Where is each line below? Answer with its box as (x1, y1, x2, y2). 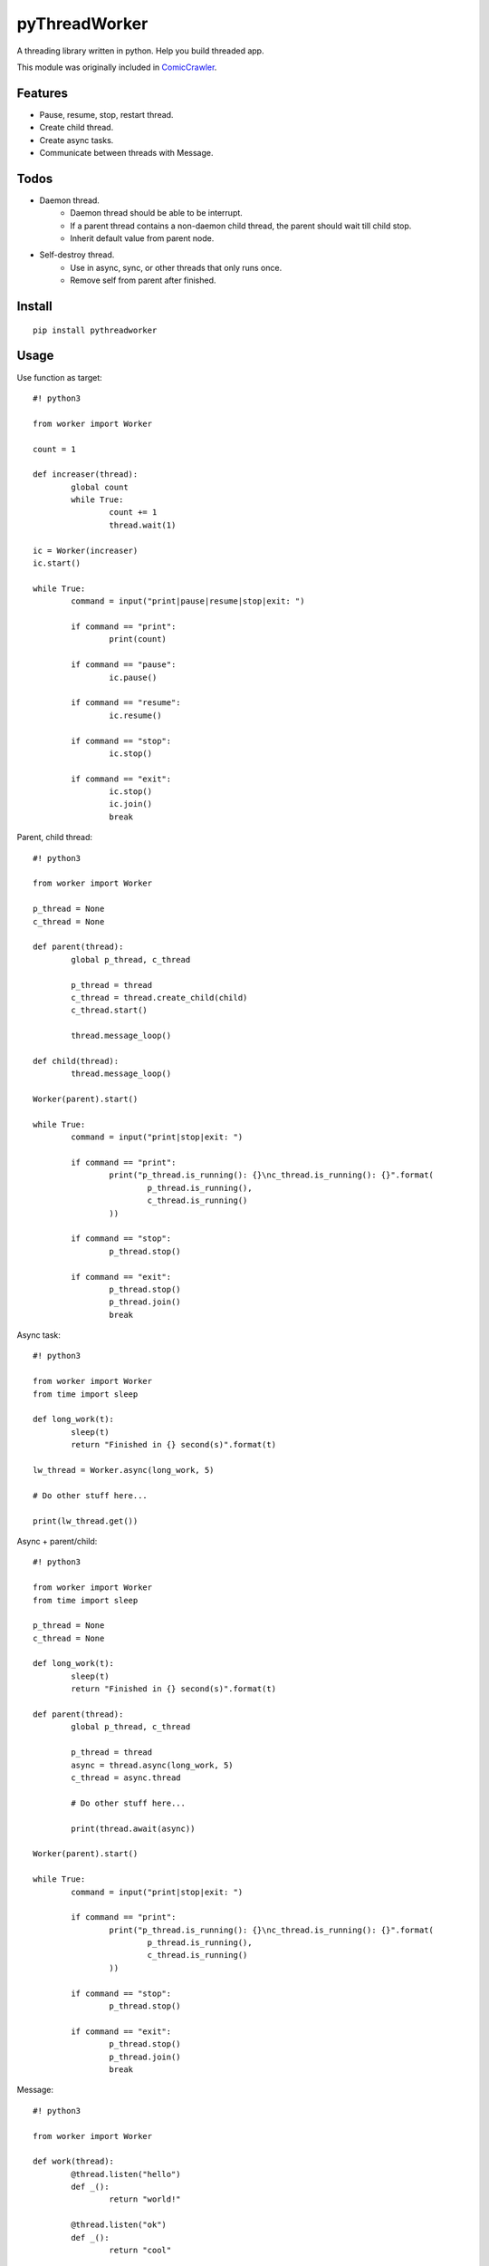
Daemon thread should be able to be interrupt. (70, 208, 244, 218)
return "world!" (109, 2194, 181, 2204)
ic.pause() (109, 672, 158, 683)
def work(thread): (33, 2156, 115, 2166)
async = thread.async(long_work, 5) (71, 1759, 235, 1770)
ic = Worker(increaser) (33, 545, 139, 556)
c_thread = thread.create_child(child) (71, 993, 248, 1002)
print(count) (109, 634, 168, 644)
